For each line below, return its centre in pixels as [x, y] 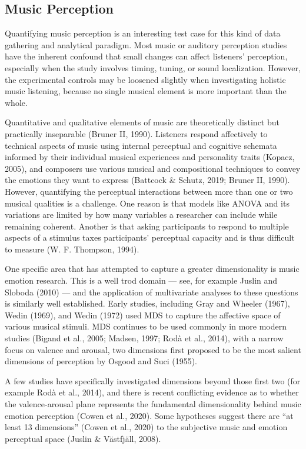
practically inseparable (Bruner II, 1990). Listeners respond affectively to [136, 133]
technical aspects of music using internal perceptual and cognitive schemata [141, 145]
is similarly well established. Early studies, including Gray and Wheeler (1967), [147, 303]
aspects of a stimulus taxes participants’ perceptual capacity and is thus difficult [150, 237]
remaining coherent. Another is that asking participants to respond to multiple [147, 226]
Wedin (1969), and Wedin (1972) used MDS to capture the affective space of [143, 315]
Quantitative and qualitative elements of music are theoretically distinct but [142, 122]
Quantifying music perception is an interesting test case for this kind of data [143, 33]
